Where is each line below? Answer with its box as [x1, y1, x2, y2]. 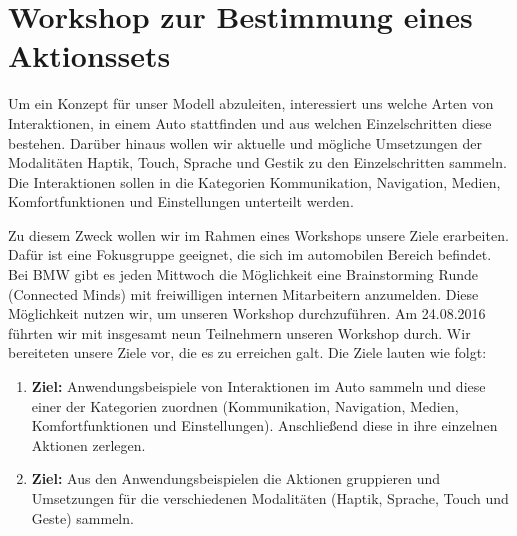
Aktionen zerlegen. [31, 434, 146, 455]
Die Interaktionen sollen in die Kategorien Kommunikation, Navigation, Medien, [8, 171, 501, 192]
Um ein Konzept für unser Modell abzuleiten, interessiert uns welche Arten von [8, 93, 494, 114]
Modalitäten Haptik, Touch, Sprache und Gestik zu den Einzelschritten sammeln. [8, 152, 507, 173]
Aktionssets [8, 35, 171, 76]
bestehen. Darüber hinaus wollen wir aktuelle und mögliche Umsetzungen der [8, 132, 482, 153]
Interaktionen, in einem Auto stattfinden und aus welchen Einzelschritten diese [8, 112, 492, 133]
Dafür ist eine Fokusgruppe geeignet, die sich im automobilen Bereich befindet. [8, 244, 492, 265]
